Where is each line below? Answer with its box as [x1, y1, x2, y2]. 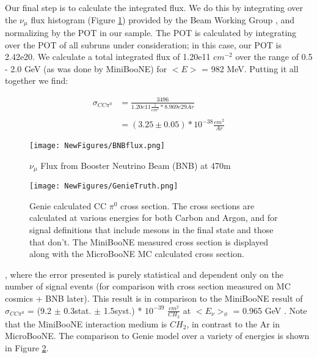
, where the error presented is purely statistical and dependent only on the [5, 267, 283, 280]
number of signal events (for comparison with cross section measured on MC [5, 280, 291, 293]
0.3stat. [64, 304, 92, 316]
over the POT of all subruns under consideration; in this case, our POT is [5, 38, 282, 51]
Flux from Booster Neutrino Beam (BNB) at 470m [40, 158, 231, 171]
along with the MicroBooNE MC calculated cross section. [29, 247, 244, 260]
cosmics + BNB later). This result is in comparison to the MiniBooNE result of [5, 292, 303, 304]
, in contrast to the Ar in [186, 317, 280, 330]
